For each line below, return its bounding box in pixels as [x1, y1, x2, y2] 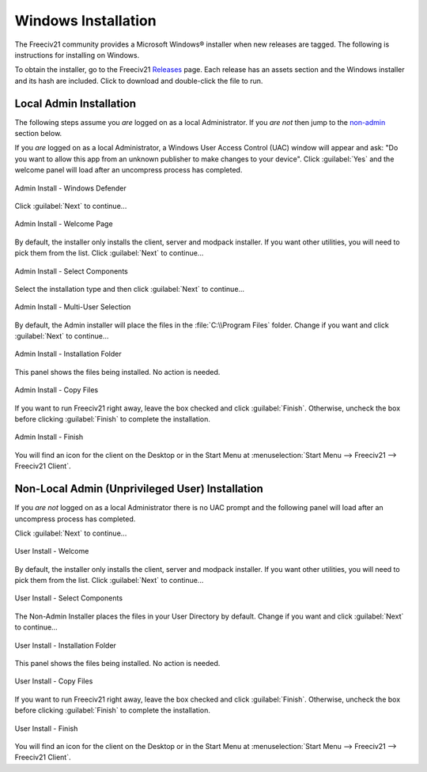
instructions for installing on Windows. [14, 50, 140, 59]
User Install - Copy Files [14, 676, 93, 686]
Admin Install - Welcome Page [14, 219, 114, 229]
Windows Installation [14, 12, 157, 29]
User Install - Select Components [14, 593, 123, 603]
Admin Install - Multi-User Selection [14, 302, 131, 312]
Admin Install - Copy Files [14, 385, 99, 395]
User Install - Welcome [14, 547, 89, 556]
